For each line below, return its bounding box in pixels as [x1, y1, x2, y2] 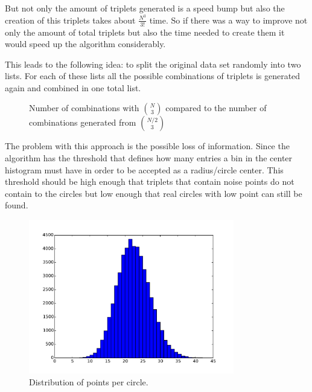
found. [5, 199, 28, 211]
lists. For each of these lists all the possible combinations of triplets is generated [5, 69, 301, 82]
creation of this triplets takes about [5, 13, 136, 26]
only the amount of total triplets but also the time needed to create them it [5, 25, 285, 38]
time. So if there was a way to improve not [149, 13, 308, 26]
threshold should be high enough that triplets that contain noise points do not [5, 175, 294, 188]
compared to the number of [165, 101, 267, 114]
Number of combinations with [29, 101, 139, 114]
